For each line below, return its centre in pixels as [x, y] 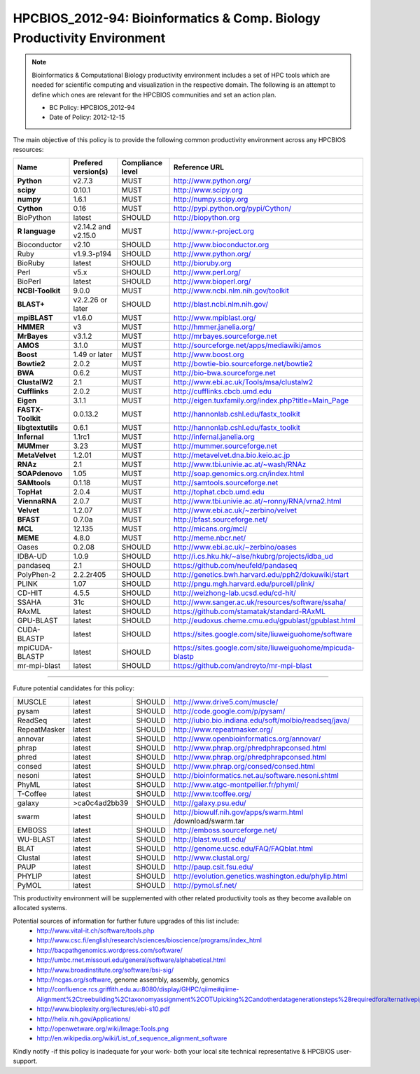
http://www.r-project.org [214, 231]
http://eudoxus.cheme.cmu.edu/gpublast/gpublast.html [265, 621]
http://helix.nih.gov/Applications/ [84, 1019]
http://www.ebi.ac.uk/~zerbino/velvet [235, 510]
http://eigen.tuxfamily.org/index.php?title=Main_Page [261, 400]
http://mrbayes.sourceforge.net [225, 336]
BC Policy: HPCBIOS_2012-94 [92, 107]
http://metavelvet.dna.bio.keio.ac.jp [232, 455]
